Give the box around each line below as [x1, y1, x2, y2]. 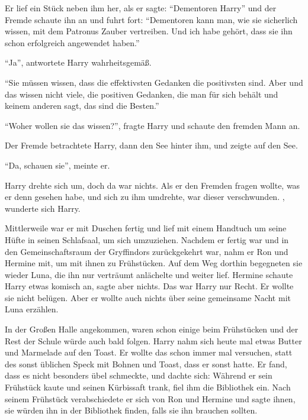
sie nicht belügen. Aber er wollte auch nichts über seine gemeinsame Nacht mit [5, 291, 291, 303]
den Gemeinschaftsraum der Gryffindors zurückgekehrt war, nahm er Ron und [5, 245, 288, 257]
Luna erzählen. [5, 303, 59, 315]
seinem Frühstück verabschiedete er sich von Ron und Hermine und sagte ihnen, [5, 392, 296, 405]
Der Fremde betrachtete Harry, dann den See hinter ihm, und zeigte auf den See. [5, 139, 298, 151]
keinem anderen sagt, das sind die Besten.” [5, 99, 159, 112]
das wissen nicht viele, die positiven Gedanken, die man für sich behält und [5, 88, 278, 100]
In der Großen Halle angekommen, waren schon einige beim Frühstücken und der [5, 323, 299, 335]
